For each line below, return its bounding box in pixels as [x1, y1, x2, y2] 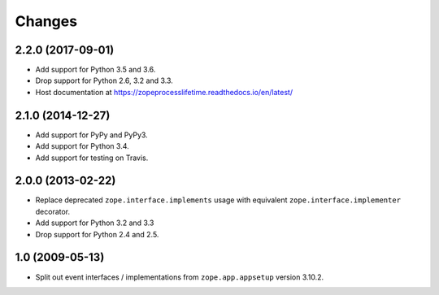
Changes [15, 12, 77, 30]
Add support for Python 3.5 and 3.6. [35, 65, 156, 75]
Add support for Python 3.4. [35, 141, 129, 151]
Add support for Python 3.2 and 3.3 [35, 218, 154, 228]
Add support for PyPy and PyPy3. [35, 130, 148, 140]
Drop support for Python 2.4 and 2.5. [35, 229, 159, 239]
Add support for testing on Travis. [35, 153, 149, 163]
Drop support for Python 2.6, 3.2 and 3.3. [35, 76, 174, 85]
